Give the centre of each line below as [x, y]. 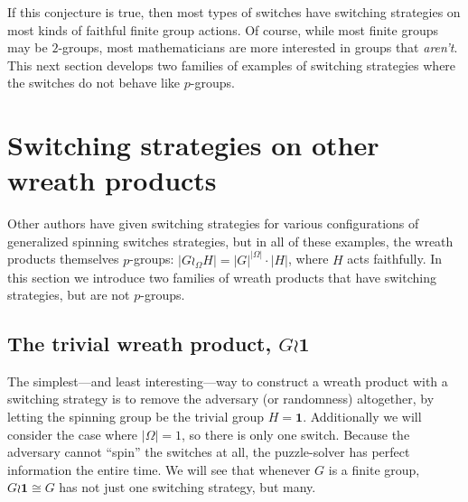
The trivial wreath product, [140, 344]
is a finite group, [374, 469]
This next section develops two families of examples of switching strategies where [232, 65]
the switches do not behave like [94, 83]
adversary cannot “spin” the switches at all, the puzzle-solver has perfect [209, 452]
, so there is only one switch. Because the [296, 434]
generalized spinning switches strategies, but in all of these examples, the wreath [230, 241]
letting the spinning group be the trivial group [136, 417]
